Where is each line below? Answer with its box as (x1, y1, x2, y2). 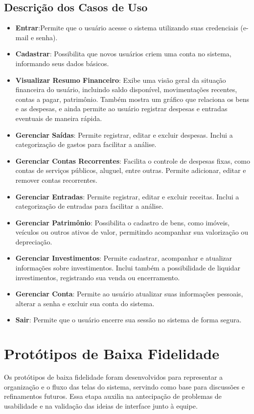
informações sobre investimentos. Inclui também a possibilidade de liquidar (15, 263, 240, 273)
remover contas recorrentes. (15, 174, 97, 185)
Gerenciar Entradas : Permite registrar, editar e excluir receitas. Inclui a (15, 191, 239, 201)
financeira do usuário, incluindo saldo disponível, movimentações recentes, (15, 84, 237, 95)
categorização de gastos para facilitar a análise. (15, 139, 157, 149)
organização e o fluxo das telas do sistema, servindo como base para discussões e (4, 381, 245, 391)
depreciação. (15, 236, 52, 246)
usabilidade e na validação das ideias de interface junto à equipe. (4, 400, 198, 411)
